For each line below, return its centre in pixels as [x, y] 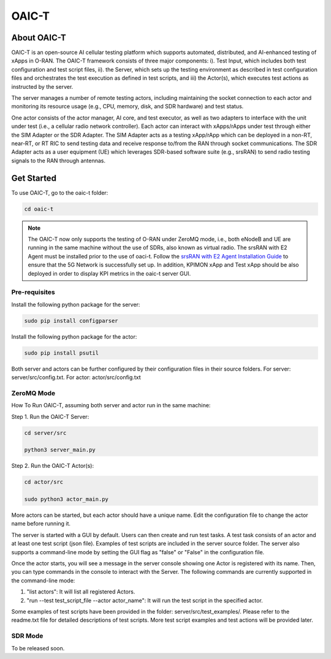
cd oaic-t [39, 209]
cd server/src [45, 433]
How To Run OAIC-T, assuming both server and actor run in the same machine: [111, 405]
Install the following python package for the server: [76, 304]
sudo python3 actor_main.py [66, 499]
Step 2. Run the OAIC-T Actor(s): [53, 466]
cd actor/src [44, 482]
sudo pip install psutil [62, 353]
